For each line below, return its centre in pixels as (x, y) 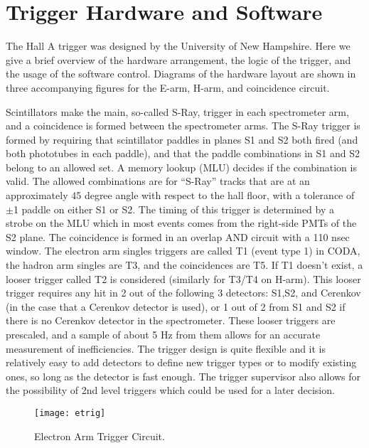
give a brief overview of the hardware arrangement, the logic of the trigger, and (178, 59)
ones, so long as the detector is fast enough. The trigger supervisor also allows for (183, 376)
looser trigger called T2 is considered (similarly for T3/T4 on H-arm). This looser (183, 278)
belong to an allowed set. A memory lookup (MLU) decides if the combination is (181, 167)
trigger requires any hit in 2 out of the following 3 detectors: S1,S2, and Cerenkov (183, 293)
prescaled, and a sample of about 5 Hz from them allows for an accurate (163, 334)
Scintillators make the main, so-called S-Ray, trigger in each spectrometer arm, (177, 111)
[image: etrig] (70, 413)
